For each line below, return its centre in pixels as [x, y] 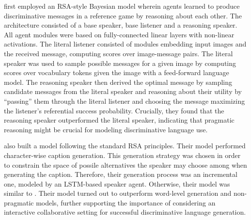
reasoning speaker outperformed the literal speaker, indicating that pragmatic [119, 120]
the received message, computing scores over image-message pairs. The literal [118, 53]
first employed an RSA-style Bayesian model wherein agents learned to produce [122, 6]
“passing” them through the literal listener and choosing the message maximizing [125, 101]
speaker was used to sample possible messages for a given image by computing [120, 63]
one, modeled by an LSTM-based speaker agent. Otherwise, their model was [117, 183]
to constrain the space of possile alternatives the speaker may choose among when [125, 165]
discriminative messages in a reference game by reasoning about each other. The [123, 15]
